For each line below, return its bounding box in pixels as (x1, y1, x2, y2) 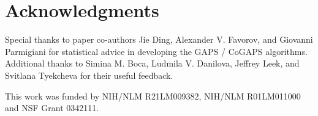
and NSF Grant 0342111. (5, 101, 99, 114)
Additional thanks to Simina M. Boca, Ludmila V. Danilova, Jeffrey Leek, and (5, 57, 300, 70)
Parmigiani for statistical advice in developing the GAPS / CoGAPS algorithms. (5, 45, 308, 57)
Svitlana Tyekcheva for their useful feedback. (5, 68, 173, 81)
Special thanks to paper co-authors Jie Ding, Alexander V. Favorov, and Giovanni (5, 33, 313, 46)
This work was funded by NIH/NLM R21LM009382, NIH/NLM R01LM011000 (5, 89, 301, 102)
